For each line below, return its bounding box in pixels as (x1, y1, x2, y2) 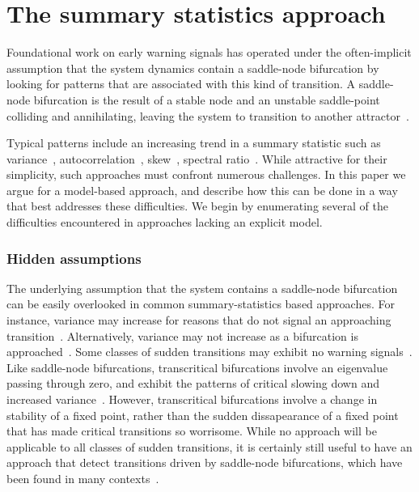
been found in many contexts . (6, 470, 159, 486)
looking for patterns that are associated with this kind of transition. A (6, 75, 356, 92)
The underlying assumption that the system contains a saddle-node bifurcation (6, 279, 398, 296)
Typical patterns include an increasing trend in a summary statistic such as (6, 134, 381, 151)
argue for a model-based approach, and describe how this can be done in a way (6, 181, 398, 198)
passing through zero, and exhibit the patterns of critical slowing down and (6, 375, 379, 392)
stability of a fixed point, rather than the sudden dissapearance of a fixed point (6, 406, 399, 423)
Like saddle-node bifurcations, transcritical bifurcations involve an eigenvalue (6, 358, 388, 375)
